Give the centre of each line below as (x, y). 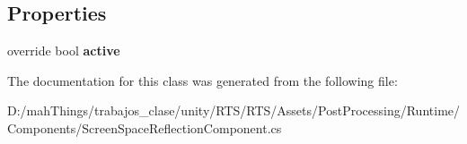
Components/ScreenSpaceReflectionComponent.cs (145, 127)
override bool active (64, 51)
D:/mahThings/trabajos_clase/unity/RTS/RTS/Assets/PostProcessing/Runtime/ (234, 110)
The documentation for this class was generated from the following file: (203, 80)
